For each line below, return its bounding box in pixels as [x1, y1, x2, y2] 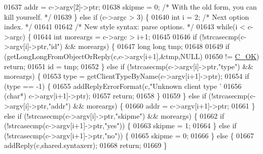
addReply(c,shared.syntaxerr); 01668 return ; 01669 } [4, 140, 167, 150]
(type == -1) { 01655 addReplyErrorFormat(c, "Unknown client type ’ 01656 [4, 80, 242, 91]
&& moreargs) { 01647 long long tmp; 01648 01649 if [64, 41, 230, 52]
